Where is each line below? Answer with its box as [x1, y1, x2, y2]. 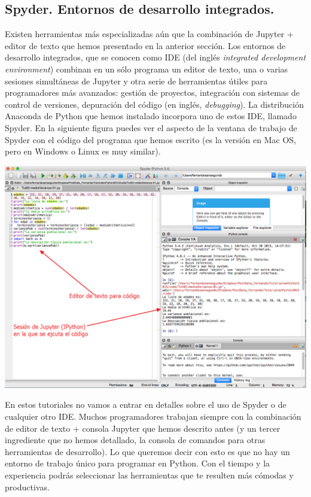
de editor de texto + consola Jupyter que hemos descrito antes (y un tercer [5, 422, 280, 434]
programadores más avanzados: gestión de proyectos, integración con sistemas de [5, 86, 300, 99]
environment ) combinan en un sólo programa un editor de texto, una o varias [5, 62, 288, 75]
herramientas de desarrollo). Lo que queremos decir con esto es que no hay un [5, 445, 290, 457]
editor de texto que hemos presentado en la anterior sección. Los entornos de [5, 39, 286, 51]
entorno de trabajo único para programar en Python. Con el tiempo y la [5, 457, 270, 469]
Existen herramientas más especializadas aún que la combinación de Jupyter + [5, 28, 294, 40]
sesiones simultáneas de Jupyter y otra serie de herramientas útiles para [5, 74, 268, 87]
